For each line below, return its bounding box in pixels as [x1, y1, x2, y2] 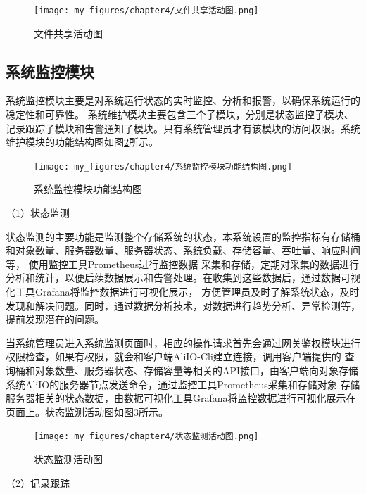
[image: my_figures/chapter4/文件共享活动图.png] [34, 6, 259, 15]
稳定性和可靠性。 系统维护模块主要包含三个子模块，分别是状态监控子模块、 [6, 107, 354, 122]
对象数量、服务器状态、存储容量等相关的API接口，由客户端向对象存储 [34, 363, 359, 378]
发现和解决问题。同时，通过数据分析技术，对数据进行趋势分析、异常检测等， [6, 298, 360, 312]
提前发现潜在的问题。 [6, 312, 104, 327]
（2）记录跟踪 [6, 475, 70, 490]
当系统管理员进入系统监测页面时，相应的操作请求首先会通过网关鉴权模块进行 [6, 335, 360, 350]
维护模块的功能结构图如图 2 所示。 [6, 134, 158, 149]
